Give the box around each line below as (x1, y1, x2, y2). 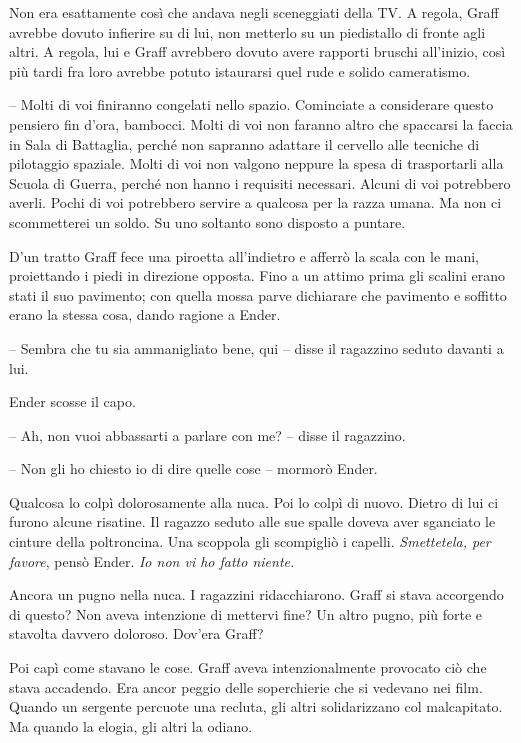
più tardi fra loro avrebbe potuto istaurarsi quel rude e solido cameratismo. (9, 60, 471, 81)
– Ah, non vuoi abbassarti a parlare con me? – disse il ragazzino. (9, 424, 406, 445)
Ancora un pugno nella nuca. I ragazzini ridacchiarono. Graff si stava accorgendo (9, 584, 504, 605)
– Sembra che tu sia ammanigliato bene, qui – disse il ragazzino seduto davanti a (9, 337, 504, 358)
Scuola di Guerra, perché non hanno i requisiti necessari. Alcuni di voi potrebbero (9, 172, 511, 193)
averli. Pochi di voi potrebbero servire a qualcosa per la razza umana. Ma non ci (9, 192, 502, 213)
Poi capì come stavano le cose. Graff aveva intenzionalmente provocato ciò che (9, 657, 487, 678)
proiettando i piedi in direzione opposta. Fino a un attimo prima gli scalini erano (9, 265, 506, 286)
